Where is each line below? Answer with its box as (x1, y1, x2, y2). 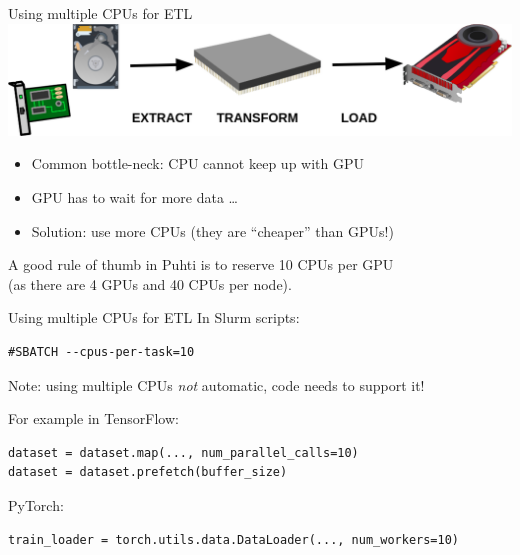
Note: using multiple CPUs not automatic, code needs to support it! (8, 374, 425, 395)
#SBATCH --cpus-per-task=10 (8, 344, 195, 359)
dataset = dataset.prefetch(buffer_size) (8, 465, 288, 480)
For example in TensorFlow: (8, 408, 179, 429)
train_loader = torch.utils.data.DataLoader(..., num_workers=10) (8, 532, 460, 547)
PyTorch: (8, 494, 64, 515)
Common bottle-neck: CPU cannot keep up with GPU (31, 153, 365, 174)
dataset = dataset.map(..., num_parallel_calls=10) (8, 445, 359, 460)
